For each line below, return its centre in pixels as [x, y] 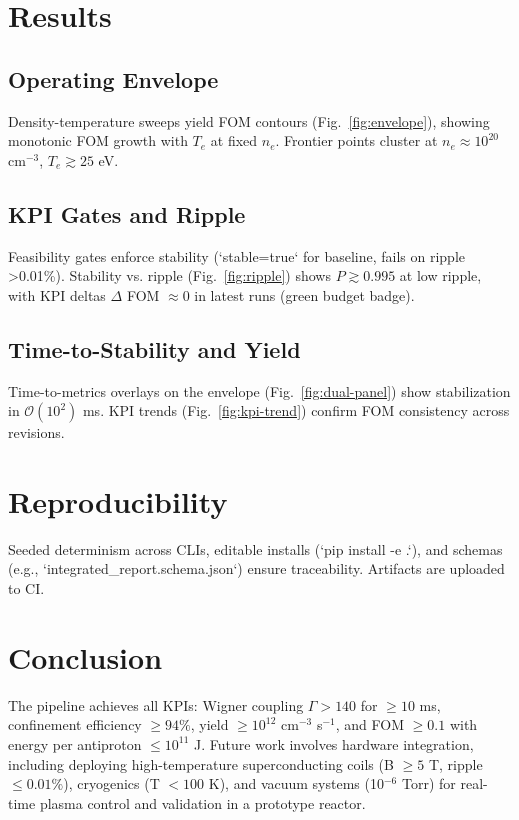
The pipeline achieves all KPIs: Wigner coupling [156, 704]
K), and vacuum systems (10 [296, 783]
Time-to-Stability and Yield [154, 348]
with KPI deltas [57, 294]
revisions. [36, 432]
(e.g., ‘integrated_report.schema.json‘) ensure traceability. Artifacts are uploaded [256, 568]
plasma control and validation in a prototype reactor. [202, 802]
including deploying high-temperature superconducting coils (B [201, 763]
